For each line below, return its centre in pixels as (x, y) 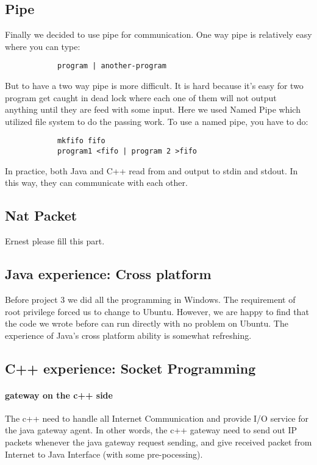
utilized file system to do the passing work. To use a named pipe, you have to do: (157, 121)
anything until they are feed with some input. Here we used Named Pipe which (153, 109)
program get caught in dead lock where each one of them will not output (141, 97)
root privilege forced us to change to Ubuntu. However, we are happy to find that (157, 311)
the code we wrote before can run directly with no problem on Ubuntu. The (147, 323)
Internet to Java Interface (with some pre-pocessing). (104, 454)
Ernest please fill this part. (55, 241)
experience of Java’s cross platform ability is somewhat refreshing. (128, 335)
